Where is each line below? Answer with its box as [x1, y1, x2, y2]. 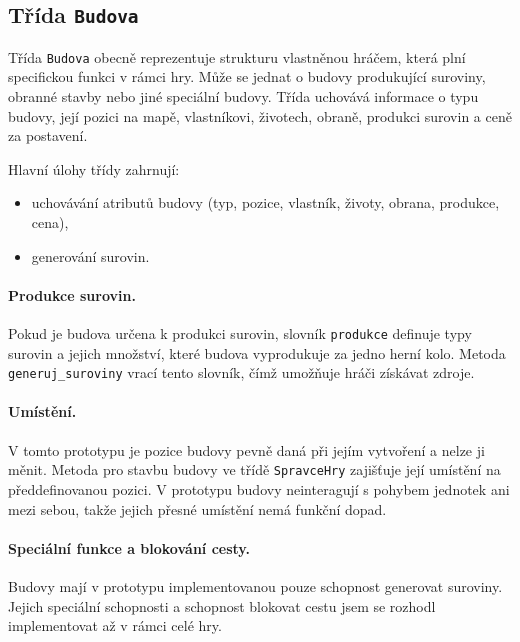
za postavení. [8, 125, 88, 146]
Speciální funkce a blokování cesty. [8, 537, 250, 558]
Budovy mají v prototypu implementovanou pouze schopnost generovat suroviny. [8, 575, 503, 596]
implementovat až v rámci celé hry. [8, 615, 222, 636]
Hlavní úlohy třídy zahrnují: [8, 158, 180, 179]
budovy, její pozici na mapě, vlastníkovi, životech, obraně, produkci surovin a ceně [8, 105, 512, 126]
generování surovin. [31, 245, 150, 266]
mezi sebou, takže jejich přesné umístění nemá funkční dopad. [8, 498, 387, 519]
